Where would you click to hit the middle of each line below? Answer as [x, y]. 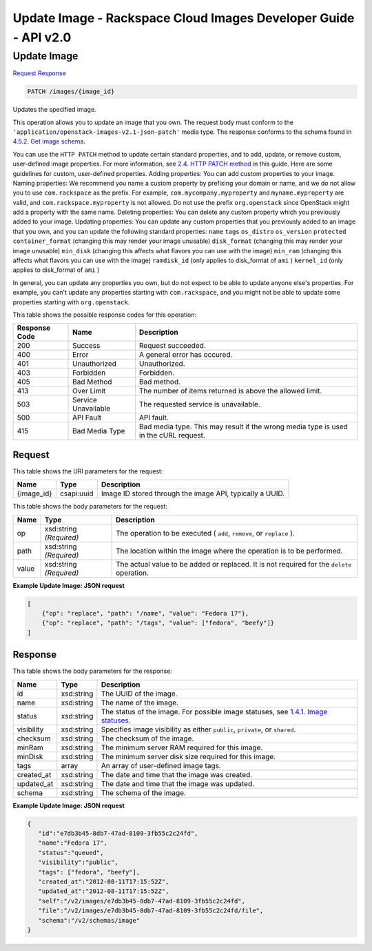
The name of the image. [140, 703]
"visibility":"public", [78, 862]
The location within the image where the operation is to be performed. [229, 551]
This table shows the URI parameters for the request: [88, 471]
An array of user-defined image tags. [161, 765]
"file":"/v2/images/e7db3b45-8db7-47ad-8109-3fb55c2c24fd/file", [151, 911]
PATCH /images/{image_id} [71, 92]
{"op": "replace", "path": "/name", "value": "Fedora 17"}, [145, 614]
